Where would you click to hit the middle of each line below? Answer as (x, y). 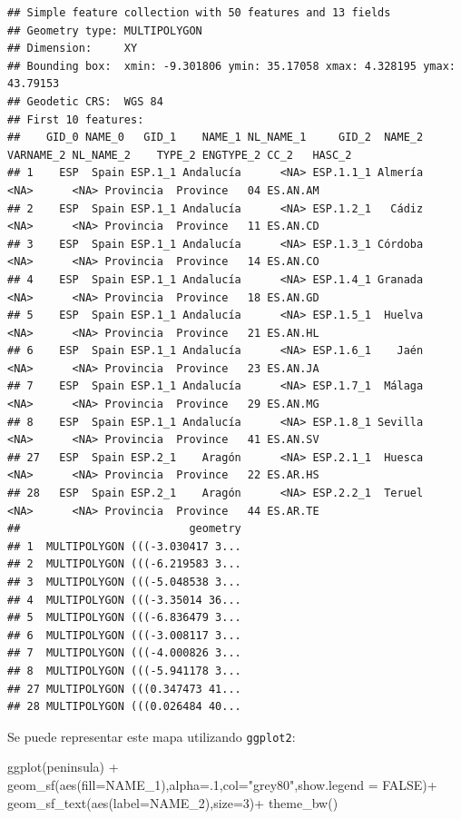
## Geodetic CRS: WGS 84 (85, 101)
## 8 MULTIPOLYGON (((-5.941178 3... (124, 671)
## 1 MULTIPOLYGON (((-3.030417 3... (124, 546)
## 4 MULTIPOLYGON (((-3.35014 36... (124, 600)
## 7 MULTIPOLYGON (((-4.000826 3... (124, 653)
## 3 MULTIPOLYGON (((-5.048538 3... (124, 582)
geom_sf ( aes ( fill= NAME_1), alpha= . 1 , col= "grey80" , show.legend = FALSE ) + (222, 784)
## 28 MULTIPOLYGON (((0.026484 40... (124, 707)
